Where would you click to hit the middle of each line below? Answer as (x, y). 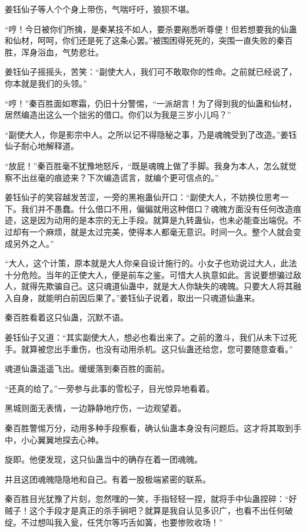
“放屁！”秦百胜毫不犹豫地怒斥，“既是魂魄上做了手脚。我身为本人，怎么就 (147, 165)
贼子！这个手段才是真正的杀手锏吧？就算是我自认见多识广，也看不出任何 (145, 510)
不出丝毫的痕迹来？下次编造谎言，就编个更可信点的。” (116, 177)
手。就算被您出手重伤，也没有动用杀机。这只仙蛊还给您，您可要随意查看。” (149, 348)
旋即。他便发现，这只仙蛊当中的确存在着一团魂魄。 (104, 459)
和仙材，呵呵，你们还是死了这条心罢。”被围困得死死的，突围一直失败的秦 (145, 40)
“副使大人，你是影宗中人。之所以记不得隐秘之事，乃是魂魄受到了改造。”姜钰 (151, 134)
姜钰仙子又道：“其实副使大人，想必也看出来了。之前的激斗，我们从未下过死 (151, 337)
